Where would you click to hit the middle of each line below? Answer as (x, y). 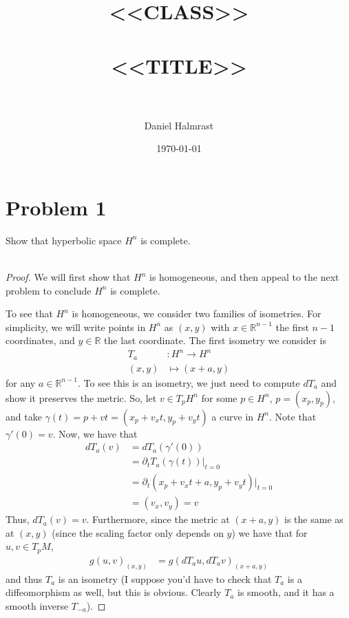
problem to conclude (49, 290)
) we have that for (269, 532)
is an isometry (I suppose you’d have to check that (165, 578)
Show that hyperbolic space (64, 240)
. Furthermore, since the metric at (158, 519)
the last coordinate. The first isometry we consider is (215, 340)
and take (24, 416)
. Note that (293, 416)
